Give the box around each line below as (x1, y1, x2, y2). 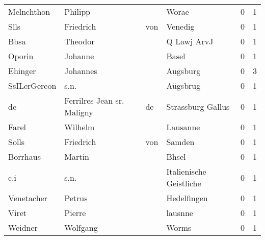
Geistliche (166, 177, 201, 189)
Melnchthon (8, 6, 50, 17)
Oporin (8, 50, 34, 62)
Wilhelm (64, 121, 95, 133)
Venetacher (8, 192, 47, 204)
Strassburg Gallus (166, 100, 230, 112)
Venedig (166, 20, 195, 32)
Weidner (8, 222, 38, 233)
